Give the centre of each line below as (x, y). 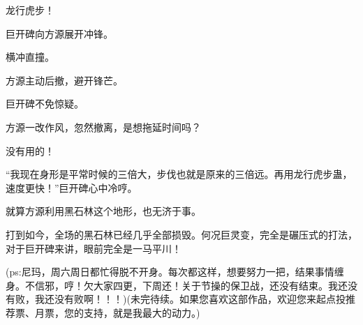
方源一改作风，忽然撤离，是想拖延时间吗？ (103, 127)
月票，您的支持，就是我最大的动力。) (117, 312)
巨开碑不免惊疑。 (45, 104)
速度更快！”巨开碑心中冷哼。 (72, 187)
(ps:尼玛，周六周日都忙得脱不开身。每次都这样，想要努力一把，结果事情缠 (175, 272)
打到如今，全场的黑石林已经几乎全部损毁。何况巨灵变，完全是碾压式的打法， (181, 234)
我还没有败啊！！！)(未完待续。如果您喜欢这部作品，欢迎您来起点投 (190, 299)
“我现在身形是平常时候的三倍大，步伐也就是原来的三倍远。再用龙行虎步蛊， (179, 174)
